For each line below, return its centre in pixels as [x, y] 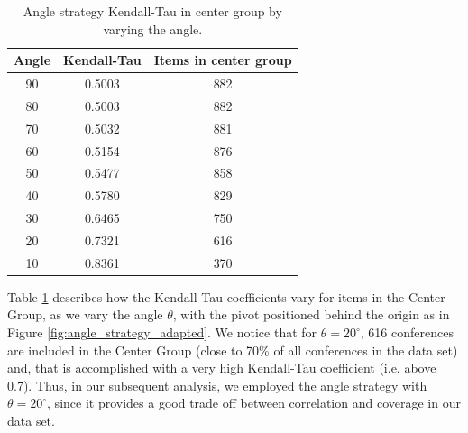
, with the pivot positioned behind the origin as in [311, 314]
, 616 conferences [407, 332]
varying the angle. [153, 28]
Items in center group [223, 60]
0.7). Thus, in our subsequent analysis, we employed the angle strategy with [217, 385]
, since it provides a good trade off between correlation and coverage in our [254, 403]
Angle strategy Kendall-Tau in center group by [152, 11]
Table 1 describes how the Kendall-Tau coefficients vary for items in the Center [226, 296]
